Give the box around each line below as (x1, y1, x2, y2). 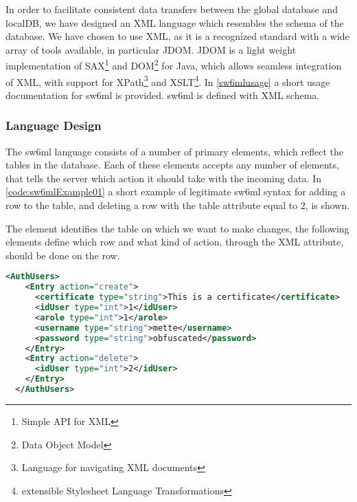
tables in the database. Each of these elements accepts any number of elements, (5, 157, 339, 172)
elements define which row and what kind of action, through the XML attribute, (5, 234, 344, 249)
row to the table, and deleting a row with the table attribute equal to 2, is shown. (5, 198, 350, 212)
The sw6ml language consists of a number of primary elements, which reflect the (5, 144, 344, 158)
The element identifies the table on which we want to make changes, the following (5, 221, 349, 235)
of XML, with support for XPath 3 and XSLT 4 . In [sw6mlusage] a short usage (5, 72, 330, 89)
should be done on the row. (5, 248, 120, 262)
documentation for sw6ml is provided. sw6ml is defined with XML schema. (5, 87, 320, 102)
